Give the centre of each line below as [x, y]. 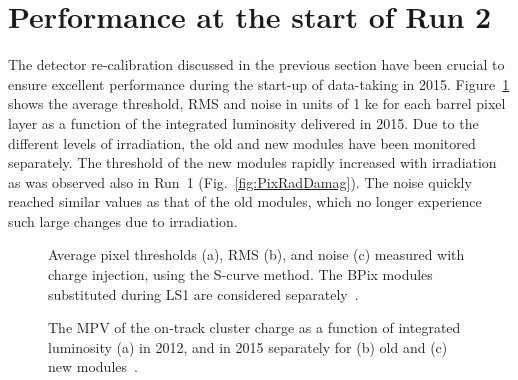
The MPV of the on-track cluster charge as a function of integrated [254, 327]
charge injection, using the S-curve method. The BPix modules [240, 274]
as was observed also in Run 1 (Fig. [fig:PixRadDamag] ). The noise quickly [240, 181]
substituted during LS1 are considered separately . [203, 293]
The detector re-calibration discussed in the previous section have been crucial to [256, 64]
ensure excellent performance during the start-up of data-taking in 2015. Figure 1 [259, 83]
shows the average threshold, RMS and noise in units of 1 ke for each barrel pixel [257, 103]
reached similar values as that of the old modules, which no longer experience [245, 201]
